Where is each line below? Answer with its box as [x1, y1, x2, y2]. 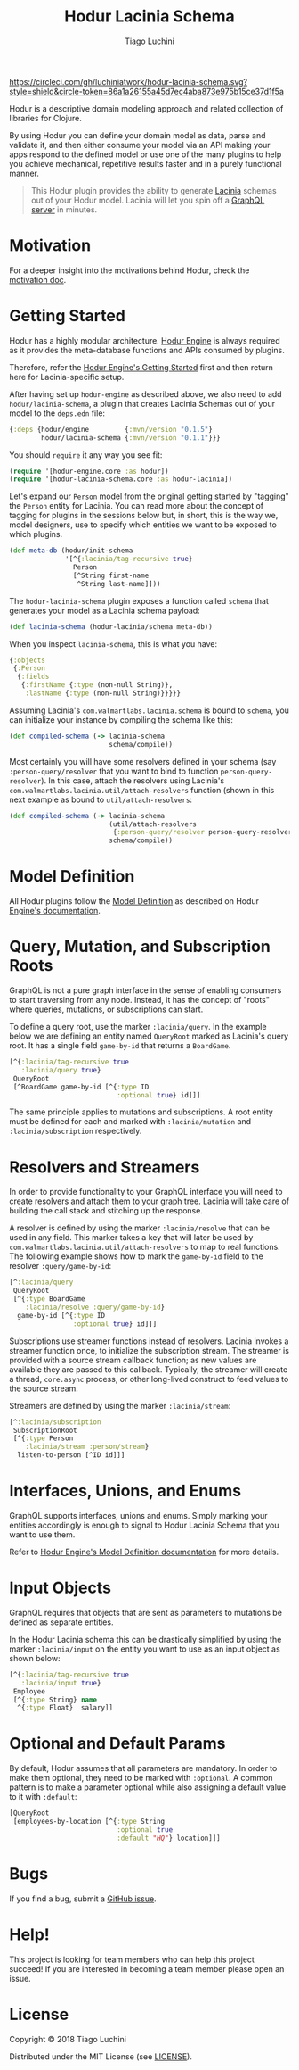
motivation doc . [9, 274, 67, 285]
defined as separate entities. [9, 1617, 114, 1627]
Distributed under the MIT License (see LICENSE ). [9, 2050, 193, 2062]
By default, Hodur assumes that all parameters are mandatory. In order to [9, 1763, 278, 1774]
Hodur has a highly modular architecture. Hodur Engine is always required [9, 335, 280, 345]
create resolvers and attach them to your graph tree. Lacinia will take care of [9, 1196, 290, 1206]
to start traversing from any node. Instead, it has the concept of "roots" [9, 995, 270, 1006]
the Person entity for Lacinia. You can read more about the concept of [9, 501, 264, 511]
